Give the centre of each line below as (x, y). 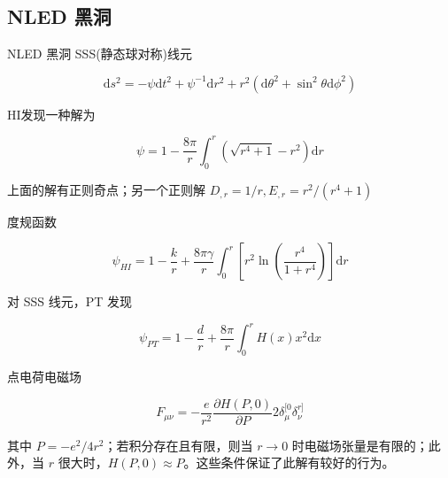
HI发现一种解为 (51, 114)
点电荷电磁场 (44, 377)
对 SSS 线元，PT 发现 (70, 301)
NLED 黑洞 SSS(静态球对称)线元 (100, 54)
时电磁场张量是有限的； (360, 445)
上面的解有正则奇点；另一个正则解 (106, 189)
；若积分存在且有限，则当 (178, 445)
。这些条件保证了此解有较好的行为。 (289, 463)
